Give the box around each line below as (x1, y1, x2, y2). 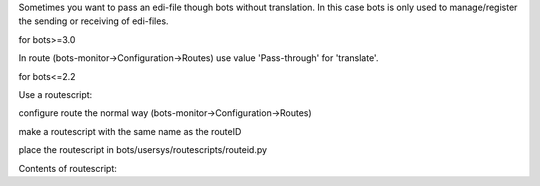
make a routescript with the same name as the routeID (18, 125, 242, 137)
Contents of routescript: (18, 162, 117, 174)
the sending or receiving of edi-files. (18, 15, 169, 27)
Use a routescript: (18, 88, 93, 100)
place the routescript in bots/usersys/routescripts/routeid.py (18, 144, 268, 156)
